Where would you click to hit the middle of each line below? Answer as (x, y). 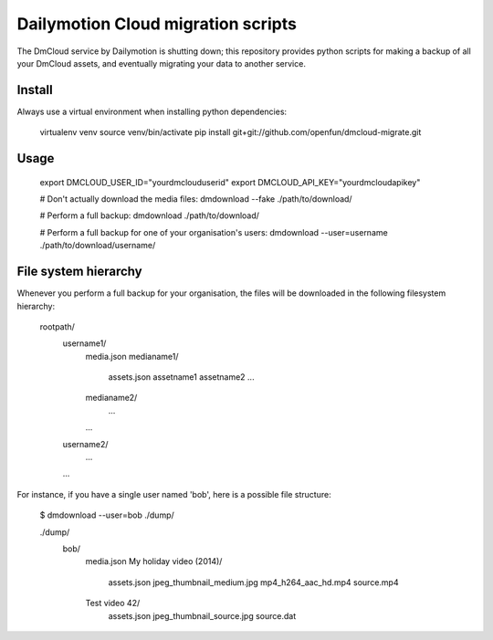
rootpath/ (57, 326)
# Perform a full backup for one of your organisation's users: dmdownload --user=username (214, 232)
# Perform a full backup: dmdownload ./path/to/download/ (150, 215)
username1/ (84, 343)
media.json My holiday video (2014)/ (154, 561)
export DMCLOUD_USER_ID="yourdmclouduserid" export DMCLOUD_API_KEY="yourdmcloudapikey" (230, 182)
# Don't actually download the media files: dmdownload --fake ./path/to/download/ (196, 199)
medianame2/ (111, 398)
